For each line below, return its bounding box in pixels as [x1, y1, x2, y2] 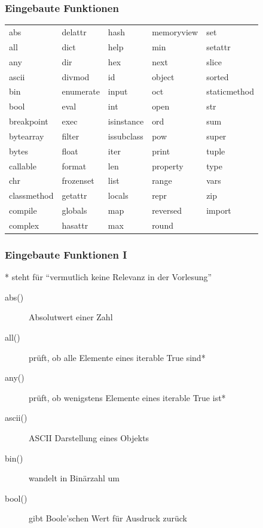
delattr [62, 25, 87, 38]
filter [62, 129, 79, 142]
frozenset [62, 174, 94, 187]
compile [9, 204, 37, 217]
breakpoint [9, 115, 48, 128]
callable [9, 159, 36, 172]
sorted [206, 70, 229, 83]
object [152, 70, 175, 83]
